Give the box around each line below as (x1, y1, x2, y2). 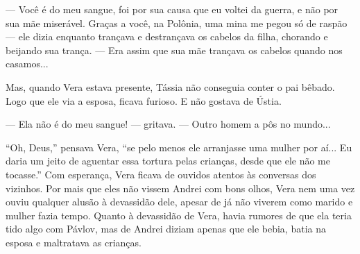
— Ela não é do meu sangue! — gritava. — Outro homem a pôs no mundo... (6, 117, 331, 131)
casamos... (6, 56, 49, 71)
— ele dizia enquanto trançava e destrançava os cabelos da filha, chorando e (6, 29, 328, 44)
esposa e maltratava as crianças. (6, 235, 142, 249)
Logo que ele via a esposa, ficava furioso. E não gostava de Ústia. (6, 93, 282, 108)
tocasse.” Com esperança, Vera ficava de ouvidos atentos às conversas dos (6, 167, 316, 181)
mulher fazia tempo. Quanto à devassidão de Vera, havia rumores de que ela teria (6, 208, 352, 222)
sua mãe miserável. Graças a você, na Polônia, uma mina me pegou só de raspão (6, 15, 348, 30)
